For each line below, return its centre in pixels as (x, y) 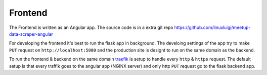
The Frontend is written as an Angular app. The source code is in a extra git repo (91, 27)
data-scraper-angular (31, 34)
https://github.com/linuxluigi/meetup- (212, 27)
